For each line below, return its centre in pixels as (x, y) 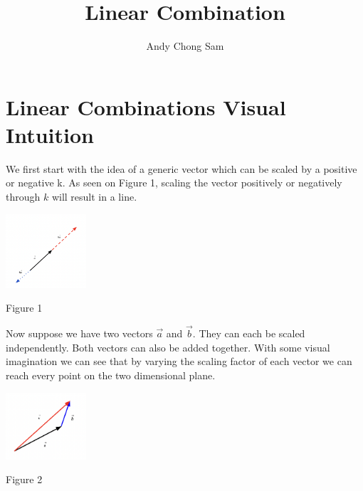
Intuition (50, 134)
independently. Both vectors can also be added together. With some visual (168, 347)
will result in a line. (94, 197)
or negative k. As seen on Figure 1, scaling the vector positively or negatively (174, 183)
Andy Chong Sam (185, 46)
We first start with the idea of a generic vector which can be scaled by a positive (181, 168)
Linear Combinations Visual (146, 106)
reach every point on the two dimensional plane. (111, 375)
